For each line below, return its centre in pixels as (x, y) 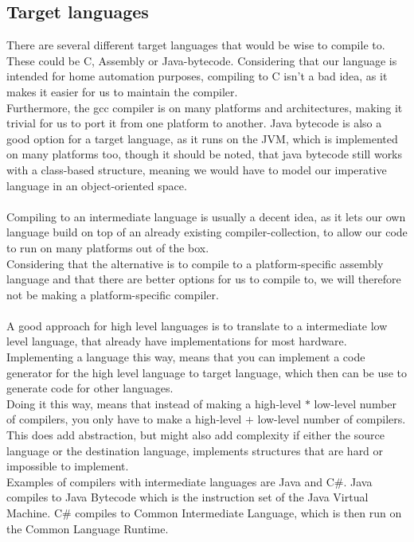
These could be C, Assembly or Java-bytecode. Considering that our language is (202, 60)
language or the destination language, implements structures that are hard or (195, 450)
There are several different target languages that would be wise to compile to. (196, 45)
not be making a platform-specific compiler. (113, 294)
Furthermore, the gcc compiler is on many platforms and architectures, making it (205, 107)
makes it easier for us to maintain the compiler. (122, 91)
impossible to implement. (68, 466)
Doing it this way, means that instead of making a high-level (154, 403)
